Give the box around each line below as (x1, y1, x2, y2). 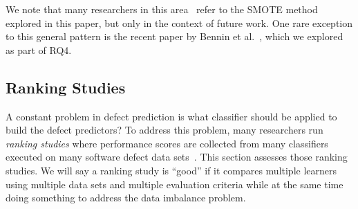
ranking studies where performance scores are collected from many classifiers (6, 136, 328, 150)
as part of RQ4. (6, 42, 72, 57)
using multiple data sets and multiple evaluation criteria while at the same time (6, 176, 343, 191)
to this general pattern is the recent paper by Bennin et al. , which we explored (6, 29, 343, 44)
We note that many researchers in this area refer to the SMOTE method (6, 2, 318, 16)
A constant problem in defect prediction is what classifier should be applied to (6, 109, 337, 123)
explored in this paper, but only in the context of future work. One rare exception (6, 15, 353, 30)
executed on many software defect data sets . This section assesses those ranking (6, 149, 348, 164)
